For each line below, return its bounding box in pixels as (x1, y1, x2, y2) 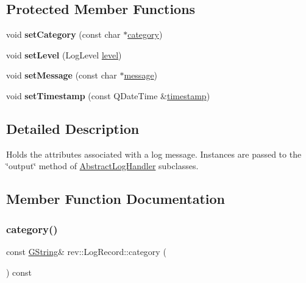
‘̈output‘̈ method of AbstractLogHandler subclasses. (6, 159, 199, 172)
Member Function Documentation (6, 189, 226, 208)
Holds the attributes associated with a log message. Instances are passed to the (6, 147, 302, 160)
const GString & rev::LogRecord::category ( (6, 245, 166, 257)
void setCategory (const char (6, 28, 121, 41)
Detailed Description (6, 119, 140, 138)
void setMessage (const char (6, 69, 117, 82)
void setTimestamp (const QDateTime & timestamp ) (6, 89, 210, 102)
